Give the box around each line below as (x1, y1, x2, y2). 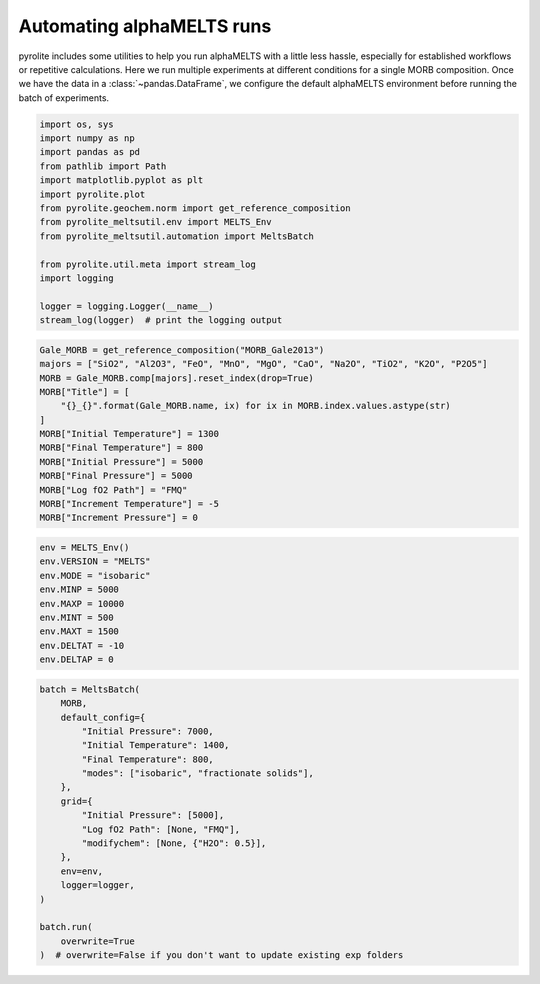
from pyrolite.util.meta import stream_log (39, 258, 257, 270)
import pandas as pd (39, 146, 140, 158)
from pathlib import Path (39, 160, 167, 172)
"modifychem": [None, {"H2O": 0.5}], (81, 838, 267, 849)
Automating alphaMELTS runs (18, 15, 272, 37)
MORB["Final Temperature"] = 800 (39, 442, 204, 454)
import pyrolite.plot (39, 188, 146, 200)
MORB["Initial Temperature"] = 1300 (39, 428, 220, 440)
